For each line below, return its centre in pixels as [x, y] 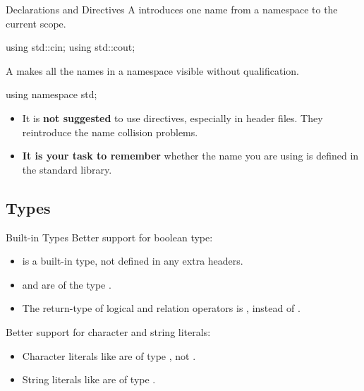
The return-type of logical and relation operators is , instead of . [161, 308]
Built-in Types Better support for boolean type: [109, 237]
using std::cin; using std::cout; [71, 47]
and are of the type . [67, 284]
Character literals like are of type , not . [109, 355]
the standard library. [67, 169]
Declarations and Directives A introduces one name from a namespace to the [172, 9]
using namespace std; [51, 94]
